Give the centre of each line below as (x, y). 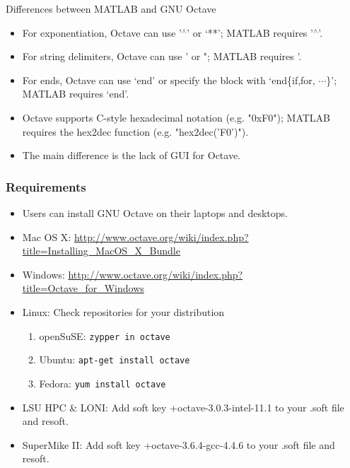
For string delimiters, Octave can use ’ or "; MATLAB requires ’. (162, 56)
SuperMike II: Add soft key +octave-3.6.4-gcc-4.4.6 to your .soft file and (179, 444)
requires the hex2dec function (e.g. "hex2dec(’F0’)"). (135, 131)
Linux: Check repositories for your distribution (123, 311)
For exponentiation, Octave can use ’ (102, 32)
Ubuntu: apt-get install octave (115, 359)
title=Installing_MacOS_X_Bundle (101, 251)
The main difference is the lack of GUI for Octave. (132, 155)
